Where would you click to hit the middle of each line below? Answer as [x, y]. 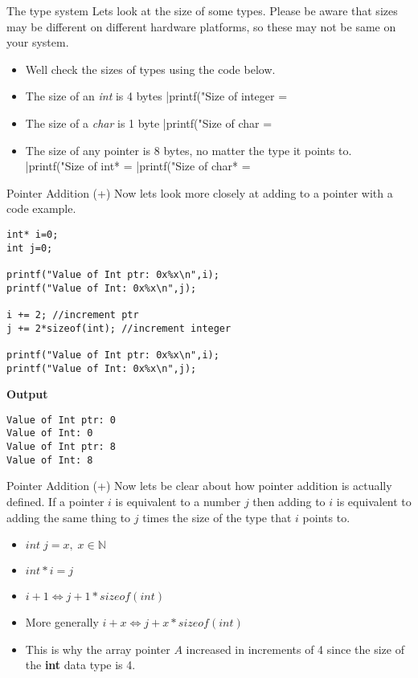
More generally [62, 622]
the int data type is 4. [80, 665]
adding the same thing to [69, 517]
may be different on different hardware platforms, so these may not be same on [201, 26]
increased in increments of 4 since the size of [295, 649]
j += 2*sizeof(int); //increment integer [119, 328]
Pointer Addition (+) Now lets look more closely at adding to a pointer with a [200, 192]
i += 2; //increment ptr [73, 314]
